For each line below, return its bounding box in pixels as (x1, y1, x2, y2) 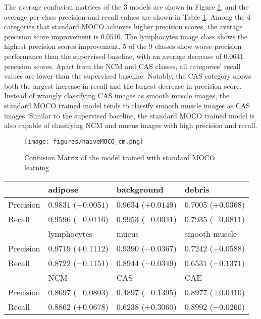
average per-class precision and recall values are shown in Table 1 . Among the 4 (4, 11, 251, 22)
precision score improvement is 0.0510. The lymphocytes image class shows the (4, 31, 248, 41)
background (116, 183, 164, 195)
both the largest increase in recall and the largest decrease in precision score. (4, 80, 242, 91)
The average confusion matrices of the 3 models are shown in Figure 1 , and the (4, 2, 249, 12)
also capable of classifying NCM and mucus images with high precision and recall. (4, 120, 257, 131)
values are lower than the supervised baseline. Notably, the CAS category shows (4, 71, 251, 81)
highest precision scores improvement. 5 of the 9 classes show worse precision (4, 41, 242, 51)
